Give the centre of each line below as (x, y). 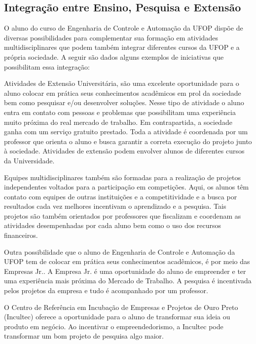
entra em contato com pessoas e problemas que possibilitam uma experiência (120, 112)
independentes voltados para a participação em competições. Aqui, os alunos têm (127, 187)
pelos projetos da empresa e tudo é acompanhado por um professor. (106, 290)
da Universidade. (29, 160)
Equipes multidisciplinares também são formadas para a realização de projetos (122, 177)
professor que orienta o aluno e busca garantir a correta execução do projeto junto (128, 141)
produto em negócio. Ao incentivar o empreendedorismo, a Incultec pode (114, 326)
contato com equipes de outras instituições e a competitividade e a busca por (121, 196)
